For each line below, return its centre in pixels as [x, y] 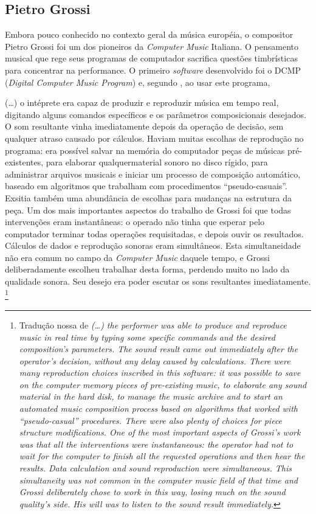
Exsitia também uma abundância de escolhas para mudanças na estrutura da [149, 197]
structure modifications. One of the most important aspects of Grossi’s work [160, 432]
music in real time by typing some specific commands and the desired [147, 337]
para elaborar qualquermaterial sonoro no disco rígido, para [157, 162]
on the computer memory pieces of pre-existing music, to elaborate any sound [163, 384]
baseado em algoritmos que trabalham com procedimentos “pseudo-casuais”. [146, 186]
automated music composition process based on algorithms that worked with [158, 408]
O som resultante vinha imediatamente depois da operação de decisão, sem [144, 126]
